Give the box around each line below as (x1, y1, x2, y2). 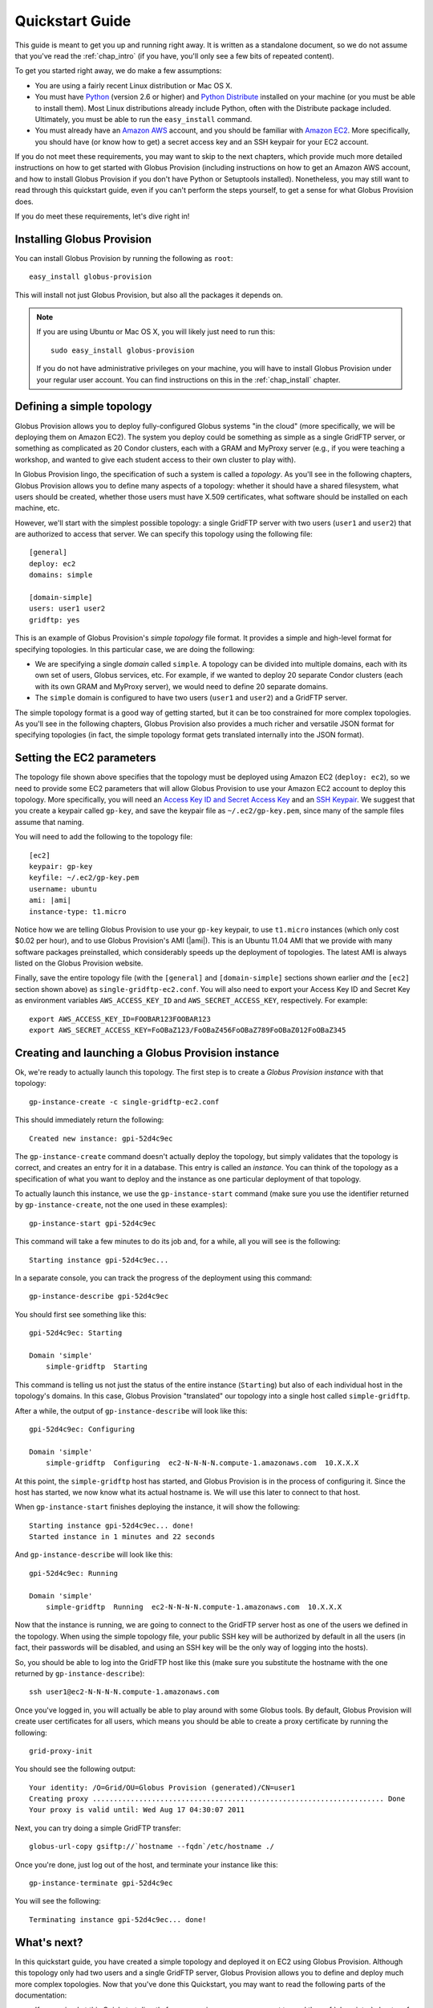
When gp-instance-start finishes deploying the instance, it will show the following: (14, 1502, 301, 1512)
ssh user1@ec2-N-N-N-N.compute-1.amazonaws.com (29, 1688, 220, 1696)
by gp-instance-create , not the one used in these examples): (14, 1200, 228, 1210)
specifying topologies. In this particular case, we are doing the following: (14, 644, 255, 654)
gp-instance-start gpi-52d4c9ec (29, 1218, 156, 1228)
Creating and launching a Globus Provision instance (14, 1046, 280, 1059)
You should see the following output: (14, 1764, 136, 1774)
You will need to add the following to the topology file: (14, 832, 192, 842)
